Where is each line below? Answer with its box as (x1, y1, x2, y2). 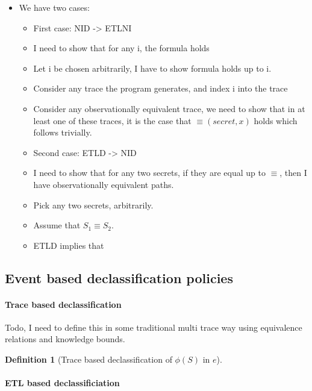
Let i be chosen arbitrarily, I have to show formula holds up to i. (33, 61, 272, 74)
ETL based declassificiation (5, 377, 120, 389)
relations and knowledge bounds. (5, 333, 125, 345)
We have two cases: (19, 1, 90, 13)
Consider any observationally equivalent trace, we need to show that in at (33, 102, 305, 114)
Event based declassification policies (5, 268, 233, 287)
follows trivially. (33, 126, 92, 139)
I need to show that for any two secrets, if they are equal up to (33, 166, 266, 179)
